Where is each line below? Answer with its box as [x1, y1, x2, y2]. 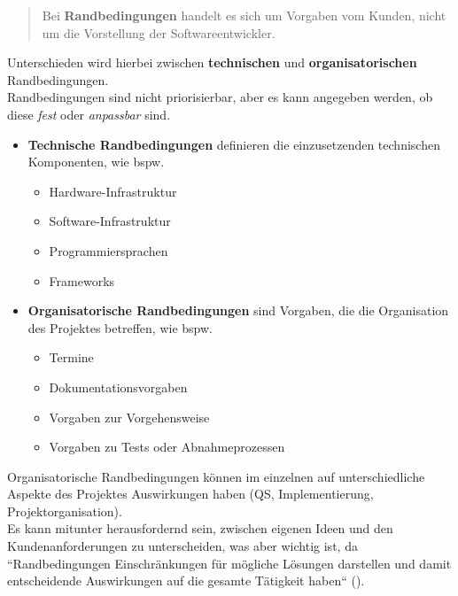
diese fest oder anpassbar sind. [7, 104, 171, 123]
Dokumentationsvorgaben [49, 377, 188, 396]
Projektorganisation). [7, 501, 122, 520]
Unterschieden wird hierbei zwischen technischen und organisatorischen [7, 53, 417, 72]
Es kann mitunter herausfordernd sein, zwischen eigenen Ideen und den [7, 519, 393, 538]
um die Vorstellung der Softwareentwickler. [42, 23, 276, 42]
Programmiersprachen [49, 241, 168, 259]
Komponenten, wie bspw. [27, 152, 165, 171]
